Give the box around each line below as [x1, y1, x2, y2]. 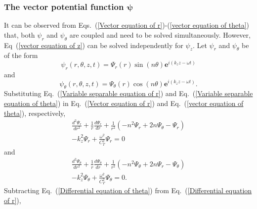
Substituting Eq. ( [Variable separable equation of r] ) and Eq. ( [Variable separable [4, 88, 253, 99]
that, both [4, 29, 35, 40]
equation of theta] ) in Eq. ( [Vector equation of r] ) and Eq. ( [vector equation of [4, 98, 244, 108]
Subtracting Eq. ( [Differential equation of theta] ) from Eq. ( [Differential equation [4, 185, 252, 196]
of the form [4, 50, 38, 60]
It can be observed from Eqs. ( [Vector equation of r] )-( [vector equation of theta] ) [4, 20, 250, 30]
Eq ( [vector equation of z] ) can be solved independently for [4, 40, 183, 50]
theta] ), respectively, [4, 107, 66, 118]
